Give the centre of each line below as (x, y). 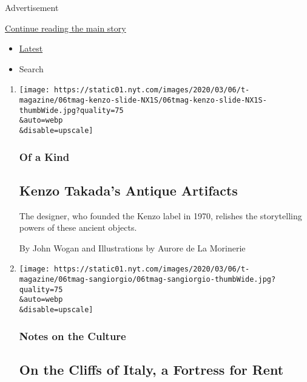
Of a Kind (44, 156)
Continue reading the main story (66, 28)
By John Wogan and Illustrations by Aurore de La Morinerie (132, 247)
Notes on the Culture (73, 336)
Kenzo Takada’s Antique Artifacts (128, 190)
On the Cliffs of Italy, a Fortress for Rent (151, 369)
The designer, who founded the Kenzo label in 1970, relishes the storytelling (160, 215)
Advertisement (32, 7)
